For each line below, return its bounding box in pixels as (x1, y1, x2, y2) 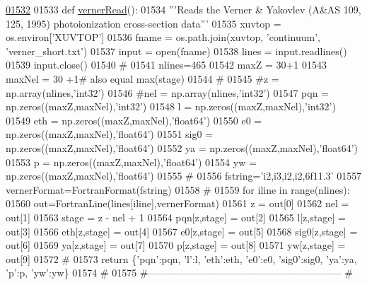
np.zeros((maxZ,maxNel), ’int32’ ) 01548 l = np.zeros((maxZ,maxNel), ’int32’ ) (6, 99, 336, 114)
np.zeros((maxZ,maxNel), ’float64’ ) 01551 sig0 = (6, 127, 214, 141)
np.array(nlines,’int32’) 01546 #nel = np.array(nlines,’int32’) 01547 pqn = (6, 85, 329, 100)
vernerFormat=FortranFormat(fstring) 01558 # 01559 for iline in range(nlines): (6, 182, 350, 197)
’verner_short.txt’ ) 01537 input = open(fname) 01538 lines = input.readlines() (6, 43, 347, 58)
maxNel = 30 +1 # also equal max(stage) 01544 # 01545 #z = (6, 71, 279, 86)
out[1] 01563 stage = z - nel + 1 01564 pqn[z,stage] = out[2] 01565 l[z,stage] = (6, 209, 346, 224)
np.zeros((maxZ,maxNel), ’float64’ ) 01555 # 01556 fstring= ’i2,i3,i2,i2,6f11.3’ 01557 (6, 168, 362, 183)
